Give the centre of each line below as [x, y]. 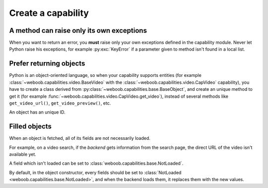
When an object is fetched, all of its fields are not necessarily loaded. [80, 138]
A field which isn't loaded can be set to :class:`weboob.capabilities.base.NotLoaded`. [96, 163]
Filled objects [31, 126]
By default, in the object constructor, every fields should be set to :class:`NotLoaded [95, 172]
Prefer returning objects [47, 64]
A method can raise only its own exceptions [78, 31]
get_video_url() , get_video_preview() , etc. [60, 103]
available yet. [23, 154]
